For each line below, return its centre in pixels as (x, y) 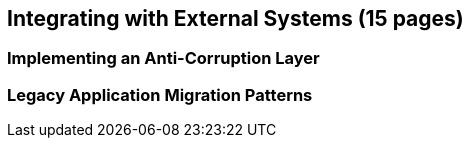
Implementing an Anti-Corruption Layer (163, 58)
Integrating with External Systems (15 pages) (235, 18)
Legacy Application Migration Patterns (160, 94)
